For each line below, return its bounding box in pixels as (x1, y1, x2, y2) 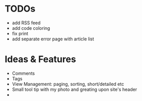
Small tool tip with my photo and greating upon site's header (12, 86, 137, 92)
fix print (12, 30, 29, 36)
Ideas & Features (5, 54, 77, 65)
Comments (12, 70, 35, 76)
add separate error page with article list (12, 36, 94, 42)
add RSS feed (12, 20, 41, 26)
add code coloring (12, 25, 50, 31)
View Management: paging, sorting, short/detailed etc (12, 81, 124, 87)
